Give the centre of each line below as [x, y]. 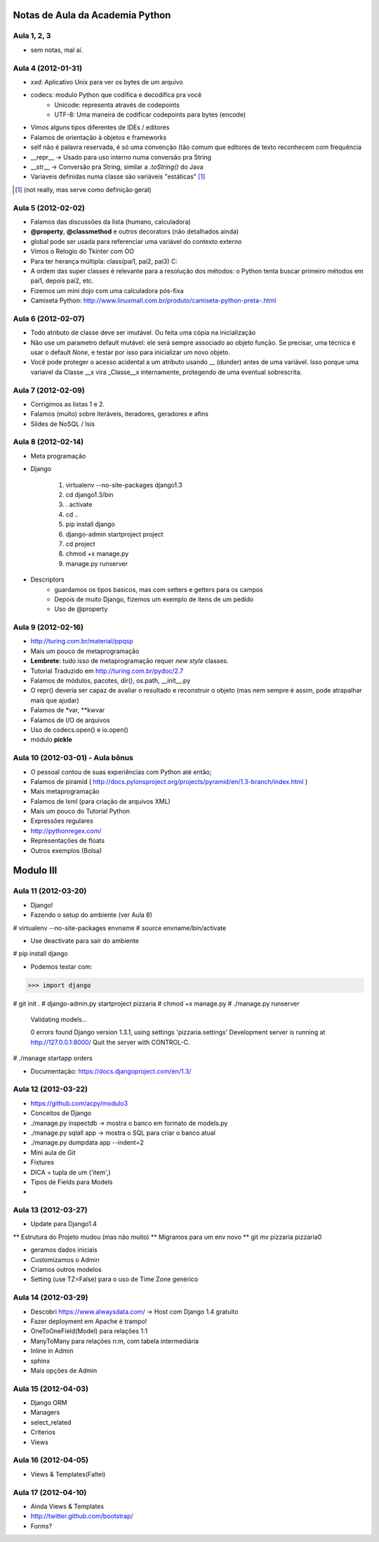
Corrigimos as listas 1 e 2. [68, 404]
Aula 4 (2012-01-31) [48, 68]
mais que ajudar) [55, 700]
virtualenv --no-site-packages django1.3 [124, 484]
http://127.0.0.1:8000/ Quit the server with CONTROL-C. [110, 1042]
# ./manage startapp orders [53, 1058]
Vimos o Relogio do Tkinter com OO [82, 251]
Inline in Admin [52, 1351]
